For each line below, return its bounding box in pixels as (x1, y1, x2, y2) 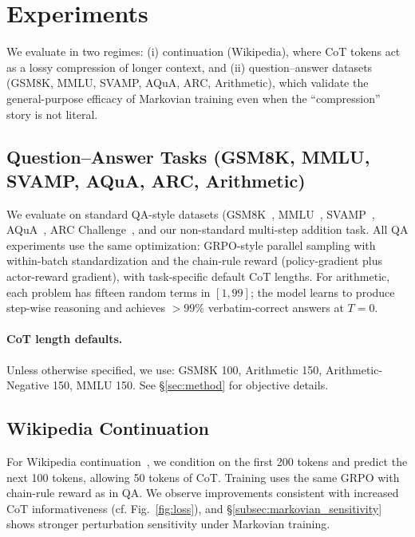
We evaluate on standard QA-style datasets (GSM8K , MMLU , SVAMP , (6, 205, 375, 222)
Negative (6, 377, 49, 393)
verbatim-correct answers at (207, 299, 344, 316)
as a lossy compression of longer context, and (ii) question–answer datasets (6, 58, 373, 75)
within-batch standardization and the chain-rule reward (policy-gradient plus (6, 252, 382, 269)
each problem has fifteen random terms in (6, 283, 211, 300)
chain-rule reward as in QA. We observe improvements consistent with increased (6, 484, 399, 501)
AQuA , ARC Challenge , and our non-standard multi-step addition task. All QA (6, 221, 409, 238)
